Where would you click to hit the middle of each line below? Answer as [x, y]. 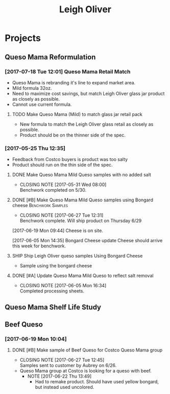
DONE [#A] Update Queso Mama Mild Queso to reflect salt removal [83, 276]
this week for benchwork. [39, 246]
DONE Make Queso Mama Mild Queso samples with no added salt [82, 175]
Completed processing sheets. [52, 291]
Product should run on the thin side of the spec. [62, 165]
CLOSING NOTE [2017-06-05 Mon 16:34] [63, 286]
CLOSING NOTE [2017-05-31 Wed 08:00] [63, 184]
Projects [23, 38]
